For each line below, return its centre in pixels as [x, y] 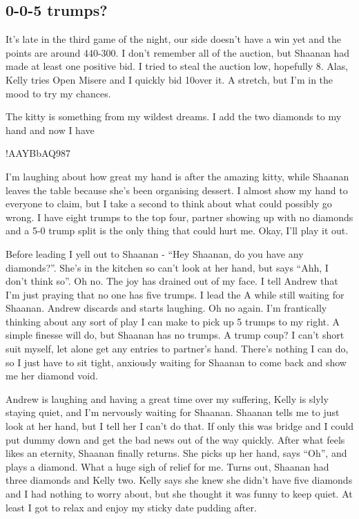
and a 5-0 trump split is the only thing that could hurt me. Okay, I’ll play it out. [177, 230]
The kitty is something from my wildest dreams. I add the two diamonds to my [174, 116]
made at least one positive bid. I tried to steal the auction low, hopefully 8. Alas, [177, 66]
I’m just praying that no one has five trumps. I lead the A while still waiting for [175, 294]
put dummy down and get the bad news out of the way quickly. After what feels [175, 439]
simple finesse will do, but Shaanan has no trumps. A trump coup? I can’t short [175, 335]
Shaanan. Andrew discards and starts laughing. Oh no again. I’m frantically [166, 308]
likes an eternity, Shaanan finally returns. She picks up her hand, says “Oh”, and [176, 453]
